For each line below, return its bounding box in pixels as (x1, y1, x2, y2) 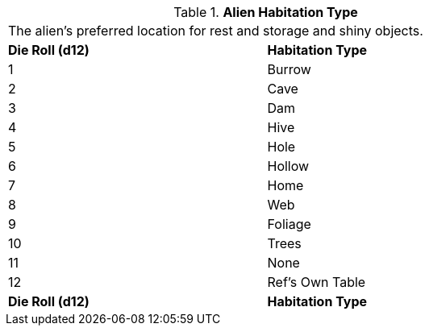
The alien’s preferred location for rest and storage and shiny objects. (8, 23, 423, 39)
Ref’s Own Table (267, 274, 366, 290)
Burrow (267, 61, 311, 77)
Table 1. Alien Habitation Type (173, 4, 358, 20)
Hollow (267, 158, 310, 174)
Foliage (267, 216, 311, 232)
